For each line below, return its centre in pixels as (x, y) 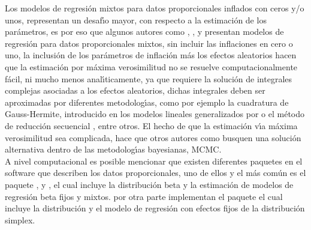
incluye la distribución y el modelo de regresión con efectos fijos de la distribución (155, 208)
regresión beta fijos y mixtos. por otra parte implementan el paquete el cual (144, 196)
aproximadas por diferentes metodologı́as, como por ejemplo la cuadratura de (147, 102)
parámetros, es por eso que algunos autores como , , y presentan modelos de (144, 32)
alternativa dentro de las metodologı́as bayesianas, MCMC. (113, 149)
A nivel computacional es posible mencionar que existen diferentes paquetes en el (154, 161)
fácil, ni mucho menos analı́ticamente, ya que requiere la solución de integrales (149, 78)
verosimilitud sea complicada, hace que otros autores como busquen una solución (153, 137)
